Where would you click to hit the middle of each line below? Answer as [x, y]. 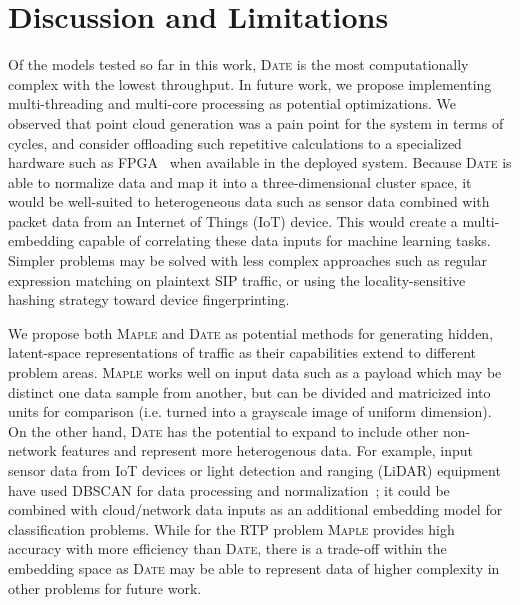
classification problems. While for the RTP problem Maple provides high [231, 528]
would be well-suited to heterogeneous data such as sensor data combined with [249, 201]
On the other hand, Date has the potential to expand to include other [223, 430]
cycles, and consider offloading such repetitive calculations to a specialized [235, 142]
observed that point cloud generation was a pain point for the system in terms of [256, 122]
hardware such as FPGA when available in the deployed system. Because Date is [260, 162]
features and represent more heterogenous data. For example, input [267, 450]
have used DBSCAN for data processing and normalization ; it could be [229, 489]
